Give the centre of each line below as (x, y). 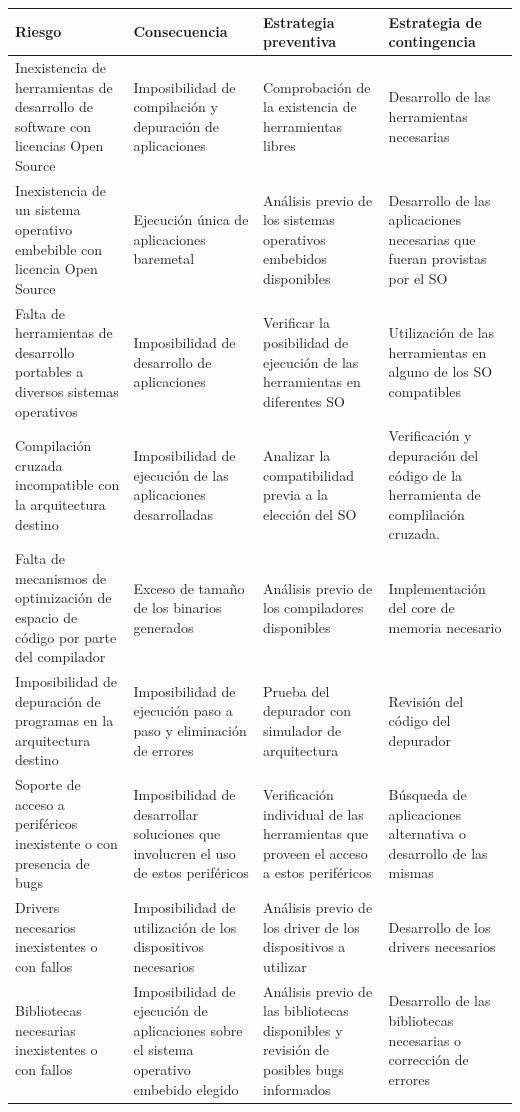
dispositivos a (304, 946)
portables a (49, 371)
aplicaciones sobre (188, 1029)
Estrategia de (435, 21)
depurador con (307, 710)
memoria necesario (445, 626)
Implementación (437, 587)
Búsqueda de (427, 794)
